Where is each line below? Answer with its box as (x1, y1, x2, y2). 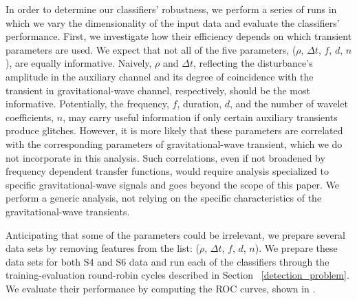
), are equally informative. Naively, (6, 56, 152, 70)
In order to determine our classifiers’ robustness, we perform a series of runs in (6, 2, 337, 16)
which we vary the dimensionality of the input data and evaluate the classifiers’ (6, 15, 340, 30)
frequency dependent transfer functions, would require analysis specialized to (6, 164, 329, 178)
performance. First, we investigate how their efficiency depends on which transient (6, 29, 352, 43)
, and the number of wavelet (230, 96, 348, 111)
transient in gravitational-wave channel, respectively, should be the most (6, 83, 310, 97)
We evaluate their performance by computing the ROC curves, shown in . (6, 281, 316, 295)
